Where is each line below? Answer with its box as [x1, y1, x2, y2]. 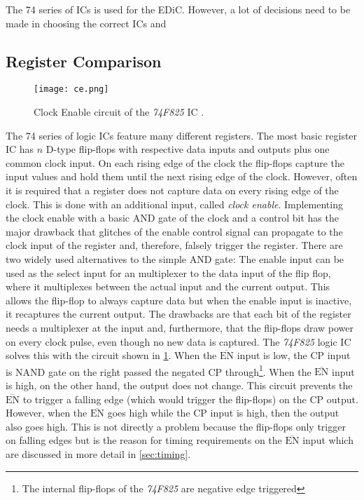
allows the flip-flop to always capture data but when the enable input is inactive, [6, 292, 352, 307]
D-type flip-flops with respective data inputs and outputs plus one [45, 142, 330, 156]
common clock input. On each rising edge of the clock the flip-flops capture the [6, 155, 344, 170]
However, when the [6, 405, 87, 420]
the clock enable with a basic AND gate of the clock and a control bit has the [6, 210, 339, 225]
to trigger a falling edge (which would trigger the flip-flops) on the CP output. [22, 391, 358, 406]
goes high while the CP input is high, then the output [107, 405, 339, 420]
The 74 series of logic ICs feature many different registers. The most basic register [6, 128, 358, 142]
